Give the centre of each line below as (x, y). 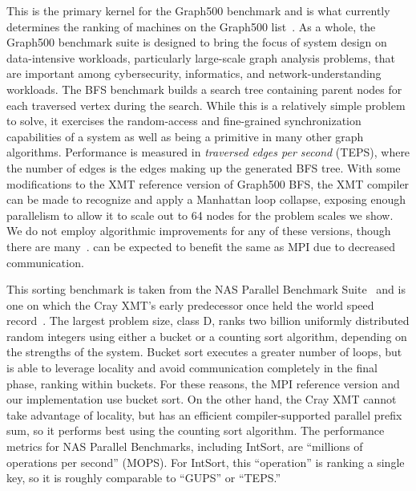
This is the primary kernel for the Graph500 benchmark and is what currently (198, 10)
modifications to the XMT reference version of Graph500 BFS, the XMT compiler (208, 183)
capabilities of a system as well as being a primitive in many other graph (185, 136)
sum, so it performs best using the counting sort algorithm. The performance (196, 430)
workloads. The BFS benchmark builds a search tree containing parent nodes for (204, 89)
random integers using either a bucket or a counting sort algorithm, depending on (207, 336)
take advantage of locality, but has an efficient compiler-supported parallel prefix (204, 414)
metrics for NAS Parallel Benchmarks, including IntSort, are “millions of (185, 446)
